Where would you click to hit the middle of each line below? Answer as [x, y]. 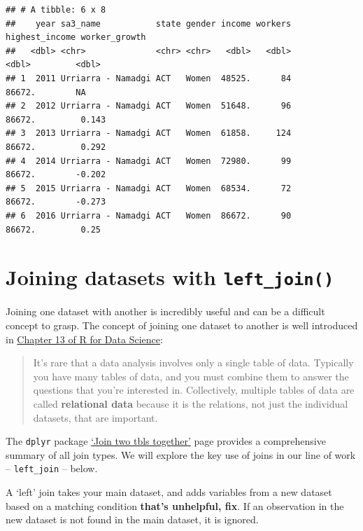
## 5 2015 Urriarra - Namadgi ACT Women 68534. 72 [149, 188]
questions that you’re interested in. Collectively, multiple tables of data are [194, 390]
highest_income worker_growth [76, 37]
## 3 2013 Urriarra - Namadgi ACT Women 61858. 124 [149, 133]
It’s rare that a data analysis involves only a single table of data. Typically [193, 363]
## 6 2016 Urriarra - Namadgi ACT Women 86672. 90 [149, 215]
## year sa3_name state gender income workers [149, 23]
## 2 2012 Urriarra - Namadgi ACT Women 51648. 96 [149, 106]
